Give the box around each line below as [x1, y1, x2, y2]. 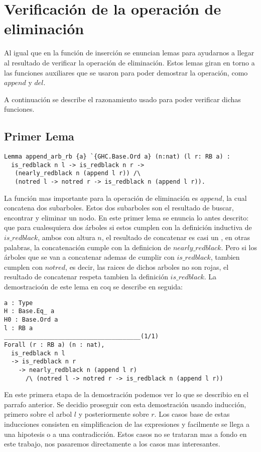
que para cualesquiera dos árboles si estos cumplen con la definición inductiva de [4, 222, 252, 233]
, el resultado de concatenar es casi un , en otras [101, 232, 250, 243]
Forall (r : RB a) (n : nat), [4, 341, 105, 348]
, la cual [222, 192, 247, 203]
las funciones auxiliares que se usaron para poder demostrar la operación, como [4, 67, 248, 78]
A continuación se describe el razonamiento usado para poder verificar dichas [4, 94, 241, 104]
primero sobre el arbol [4, 409, 72, 419]
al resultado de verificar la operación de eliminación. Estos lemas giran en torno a [4, 57, 255, 67]
